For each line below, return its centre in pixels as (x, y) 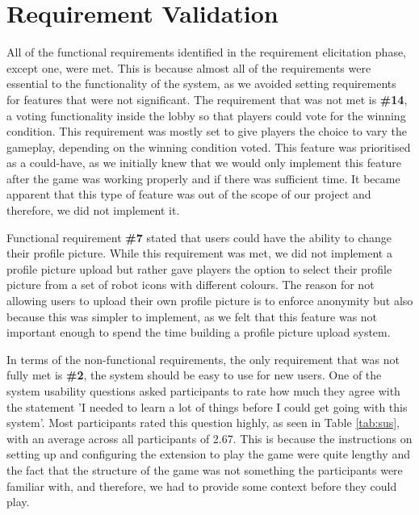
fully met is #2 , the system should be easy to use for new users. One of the (194, 375)
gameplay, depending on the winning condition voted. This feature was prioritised (209, 147)
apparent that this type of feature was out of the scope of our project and (189, 194)
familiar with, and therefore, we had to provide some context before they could (202, 486)
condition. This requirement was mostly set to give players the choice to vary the (207, 131)
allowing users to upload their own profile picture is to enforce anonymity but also (210, 301)
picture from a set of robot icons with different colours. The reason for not (191, 285)
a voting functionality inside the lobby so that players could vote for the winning (206, 115)
